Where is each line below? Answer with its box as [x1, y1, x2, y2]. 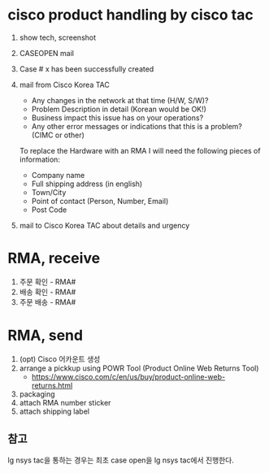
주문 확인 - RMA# [19, 276, 76, 286]
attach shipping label [19, 406, 90, 416]
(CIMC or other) [31, 130, 85, 140]
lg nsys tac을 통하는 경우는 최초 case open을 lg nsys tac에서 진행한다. [7, 455, 235, 465]
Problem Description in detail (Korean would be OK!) [31, 104, 206, 114]
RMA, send [7, 327, 83, 345]
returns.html [31, 380, 73, 390]
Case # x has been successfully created [19, 63, 154, 74]
